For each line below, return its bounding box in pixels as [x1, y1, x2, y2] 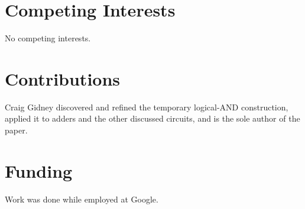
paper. [5, 124, 28, 136]
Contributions [5, 66, 121, 90]
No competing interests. [5, 32, 91, 44]
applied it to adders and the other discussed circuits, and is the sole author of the [5, 112, 300, 125]
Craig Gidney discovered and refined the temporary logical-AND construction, [5, 100, 288, 113]
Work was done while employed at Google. [5, 192, 158, 205]
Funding [5, 158, 73, 182]
